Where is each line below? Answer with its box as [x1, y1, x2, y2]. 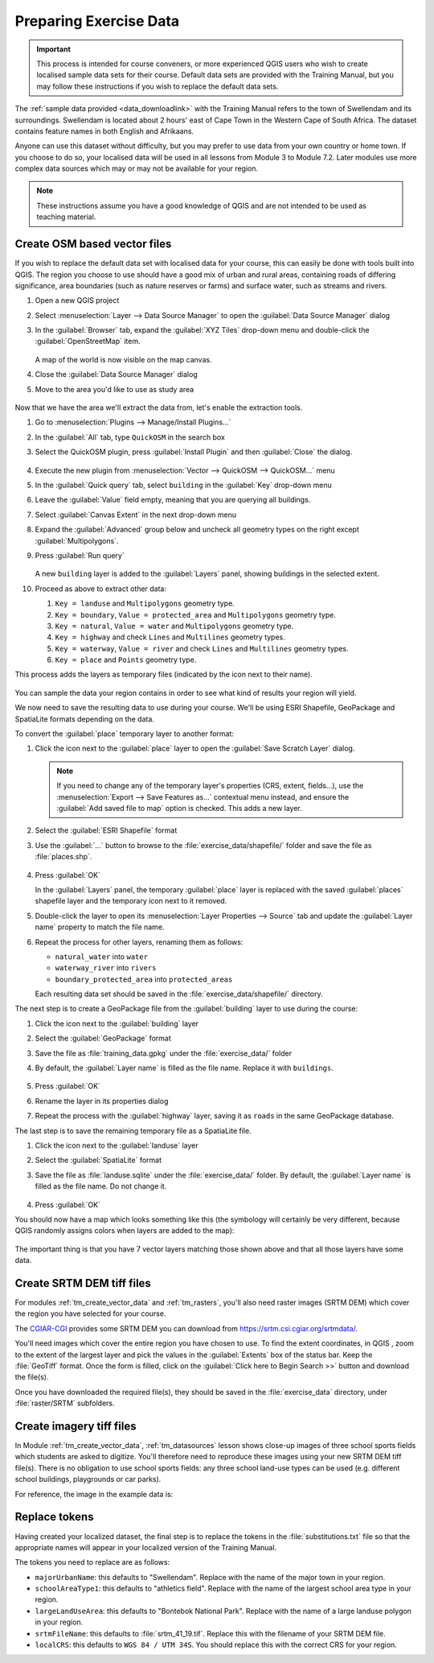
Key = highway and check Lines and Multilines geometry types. [55, 632, 285, 642]
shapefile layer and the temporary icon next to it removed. [35, 896, 227, 906]
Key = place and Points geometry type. [55, 655, 197, 664]
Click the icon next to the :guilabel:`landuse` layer [35, 1140, 199, 1150]
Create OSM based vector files [14, 238, 172, 251]
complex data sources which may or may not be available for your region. [14, 163, 259, 173]
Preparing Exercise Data [14, 12, 180, 30]
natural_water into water [55, 951, 149, 962]
